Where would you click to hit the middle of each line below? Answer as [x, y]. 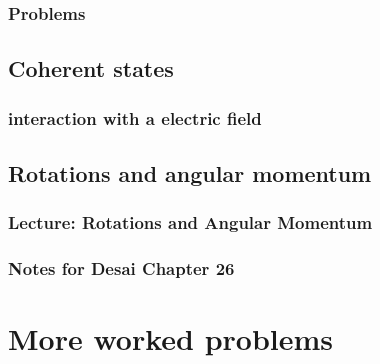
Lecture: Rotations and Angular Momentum [190, 222]
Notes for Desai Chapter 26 [121, 268]
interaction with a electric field [135, 117]
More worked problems [171, 338]
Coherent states [91, 68]
